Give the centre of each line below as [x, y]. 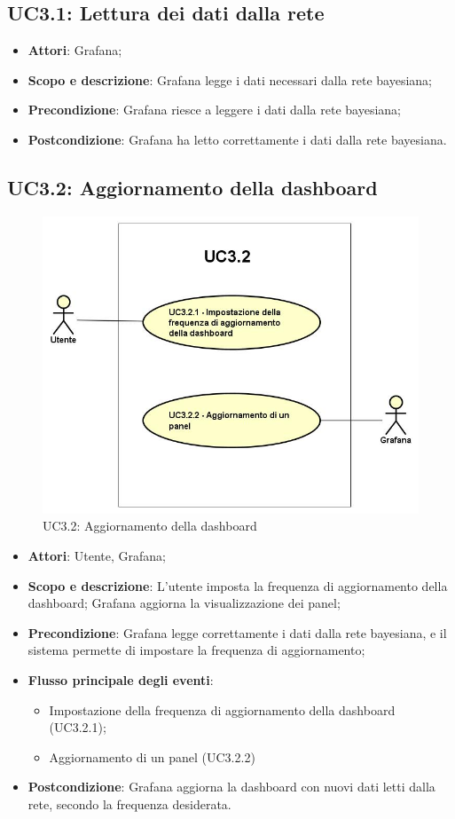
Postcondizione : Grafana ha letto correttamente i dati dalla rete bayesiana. [237, 139]
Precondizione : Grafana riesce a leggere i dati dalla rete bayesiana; [214, 110]
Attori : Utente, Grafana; [97, 555]
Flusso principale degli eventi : [121, 679]
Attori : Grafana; [75, 50]
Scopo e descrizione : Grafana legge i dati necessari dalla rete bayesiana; [230, 79]
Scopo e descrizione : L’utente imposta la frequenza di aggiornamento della [238, 585]
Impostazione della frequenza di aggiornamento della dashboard [222, 709]
